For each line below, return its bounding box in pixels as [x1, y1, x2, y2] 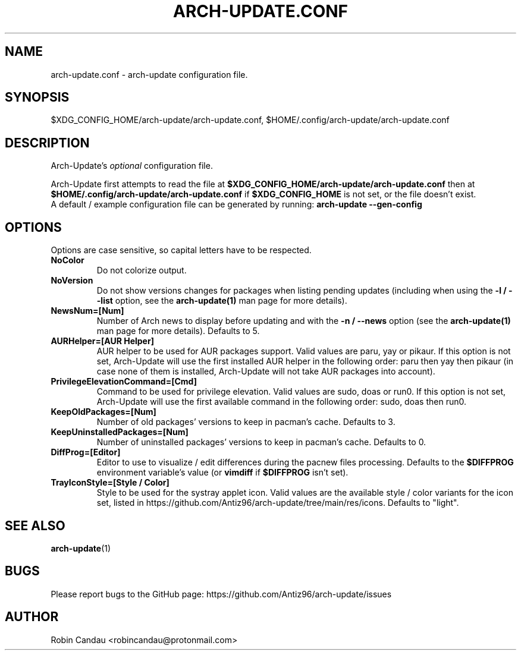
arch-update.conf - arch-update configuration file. [51, 69, 248, 80]
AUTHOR [5, 609, 59, 625]
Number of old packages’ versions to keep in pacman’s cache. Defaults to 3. [96, 417, 396, 427]
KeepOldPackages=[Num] [51, 407, 156, 417]
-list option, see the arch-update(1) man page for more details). [96, 295, 347, 306]
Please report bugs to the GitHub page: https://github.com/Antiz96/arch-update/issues [51, 588, 392, 599]
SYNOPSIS [5, 90, 70, 105]
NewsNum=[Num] [51, 306, 124, 316]
